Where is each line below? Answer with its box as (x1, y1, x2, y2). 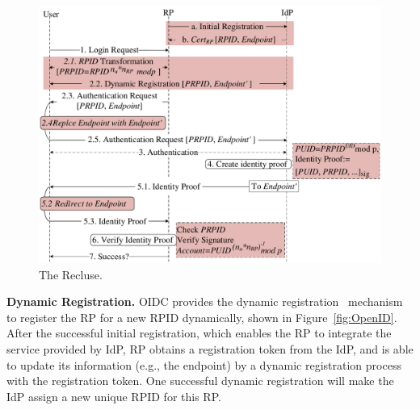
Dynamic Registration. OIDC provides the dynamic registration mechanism (6, 293, 403, 310)
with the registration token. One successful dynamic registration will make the (6, 372, 394, 389)
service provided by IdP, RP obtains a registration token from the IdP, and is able (6, 340, 414, 357)
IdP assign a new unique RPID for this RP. (6, 387, 221, 404)
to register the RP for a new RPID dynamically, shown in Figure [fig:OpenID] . (6, 308, 397, 325)
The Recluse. (39, 266, 103, 282)
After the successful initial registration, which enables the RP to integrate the (6, 324, 392, 341)
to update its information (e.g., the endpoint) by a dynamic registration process (6, 356, 401, 373)
